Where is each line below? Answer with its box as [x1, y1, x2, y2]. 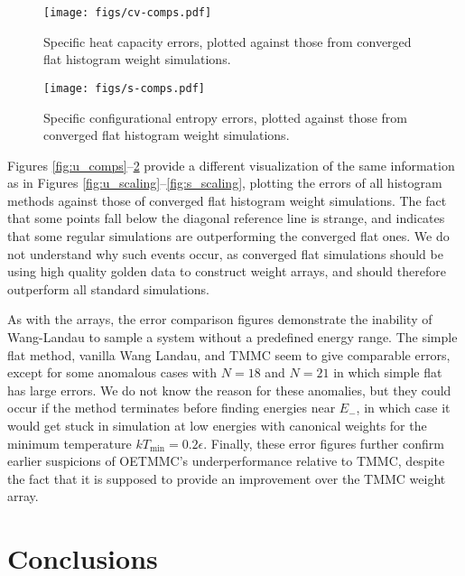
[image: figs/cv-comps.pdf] [43, 6, 212, 19]
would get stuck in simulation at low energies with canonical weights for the [7, 416, 427, 434]
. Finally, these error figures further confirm [203, 433, 444, 452]
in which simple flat [333, 363, 442, 382]
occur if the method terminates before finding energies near [7, 398, 336, 417]
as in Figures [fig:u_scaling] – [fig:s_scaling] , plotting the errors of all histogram [7, 173, 442, 192]
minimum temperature [7, 433, 132, 452]
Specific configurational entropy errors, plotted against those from [43, 107, 408, 126]
